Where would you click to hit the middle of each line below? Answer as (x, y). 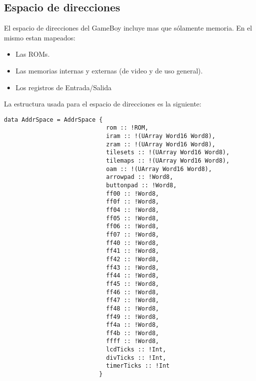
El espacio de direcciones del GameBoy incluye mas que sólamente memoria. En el (128, 28)
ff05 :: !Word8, (132, 218)
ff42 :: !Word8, (132, 259)
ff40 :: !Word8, (132, 243)
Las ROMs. (32, 54)
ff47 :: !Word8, (132, 300)
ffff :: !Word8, (132, 341)
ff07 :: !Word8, (132, 234)
